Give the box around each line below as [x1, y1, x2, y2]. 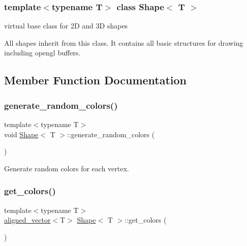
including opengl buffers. [4, 47, 81, 58]
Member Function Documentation [4, 72, 187, 88]
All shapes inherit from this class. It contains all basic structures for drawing [4, 37, 243, 48]
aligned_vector [4, 214, 51, 225]
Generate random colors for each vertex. [4, 163, 129, 173]
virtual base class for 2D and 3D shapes [4, 20, 128, 31]
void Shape [4, 129, 39, 139]
